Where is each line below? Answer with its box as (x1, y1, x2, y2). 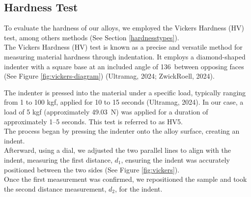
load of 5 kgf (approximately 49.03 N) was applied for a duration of (4, 106, 208, 116)
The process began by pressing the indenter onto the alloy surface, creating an (4, 126, 240, 136)
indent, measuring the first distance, (4, 154, 112, 165)
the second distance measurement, (4, 183, 107, 194)
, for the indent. (114, 183, 163, 194)
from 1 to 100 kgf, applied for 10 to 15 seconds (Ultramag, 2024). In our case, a (4, 97, 244, 107)
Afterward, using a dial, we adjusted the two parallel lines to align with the (4, 145, 231, 155)
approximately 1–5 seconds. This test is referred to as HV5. (4, 116, 183, 126)
